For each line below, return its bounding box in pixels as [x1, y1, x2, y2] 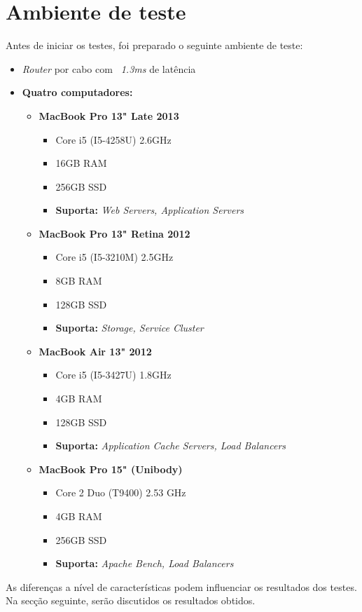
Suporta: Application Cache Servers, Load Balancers [55, 438, 286, 453]
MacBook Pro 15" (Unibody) [39, 461, 183, 476]
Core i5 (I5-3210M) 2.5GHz [55, 250, 174, 264]
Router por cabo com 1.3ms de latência [22, 61, 196, 76]
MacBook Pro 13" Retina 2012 [39, 226, 190, 240]
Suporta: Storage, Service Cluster [55, 320, 204, 335]
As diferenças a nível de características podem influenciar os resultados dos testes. [6, 579, 357, 594]
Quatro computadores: [22, 85, 133, 100]
